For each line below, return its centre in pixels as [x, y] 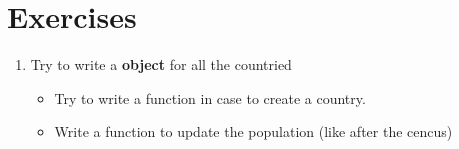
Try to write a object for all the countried [161, 64]
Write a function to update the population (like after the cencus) [253, 131]
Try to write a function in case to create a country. [210, 97]
